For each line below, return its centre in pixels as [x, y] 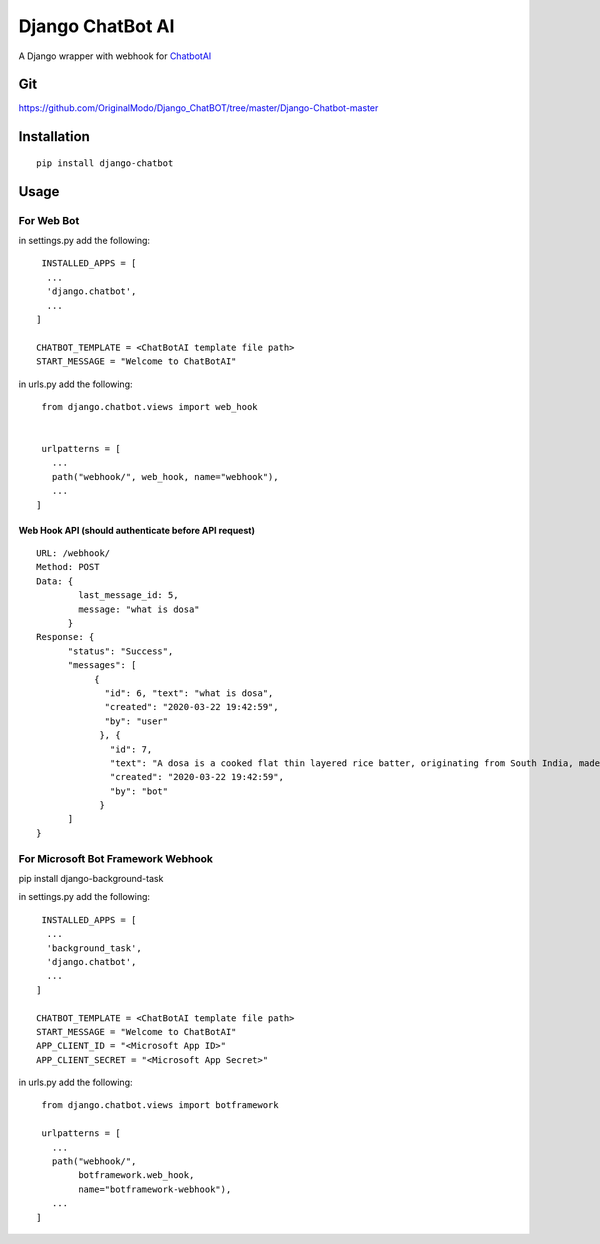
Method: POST [68, 567]
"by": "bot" [139, 791]
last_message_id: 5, [128, 595]
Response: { [65, 637]
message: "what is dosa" [139, 609]
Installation [54, 136]
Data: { [55, 581]
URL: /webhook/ [73, 553]
